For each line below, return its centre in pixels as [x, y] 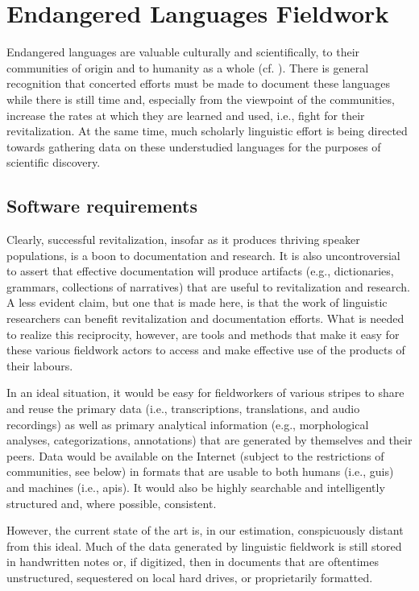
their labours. [40, 365]
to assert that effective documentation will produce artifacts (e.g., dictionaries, [200, 271]
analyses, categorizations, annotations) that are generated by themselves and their [209, 440]
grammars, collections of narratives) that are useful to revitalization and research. [208, 286]
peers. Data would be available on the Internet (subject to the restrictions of [195, 455]
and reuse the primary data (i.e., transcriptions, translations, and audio [183, 409]
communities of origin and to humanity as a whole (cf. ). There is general [188, 67]
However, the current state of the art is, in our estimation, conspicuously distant [205, 530]
